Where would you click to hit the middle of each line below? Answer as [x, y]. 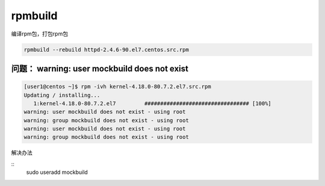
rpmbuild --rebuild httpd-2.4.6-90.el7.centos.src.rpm [106, 49]
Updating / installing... [62, 95]
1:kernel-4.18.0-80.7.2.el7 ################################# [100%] [153, 103]
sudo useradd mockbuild [57, 172]
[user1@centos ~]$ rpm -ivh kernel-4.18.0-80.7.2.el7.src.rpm [117, 87]
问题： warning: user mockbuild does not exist [100, 68]
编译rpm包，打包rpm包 [40, 34]
